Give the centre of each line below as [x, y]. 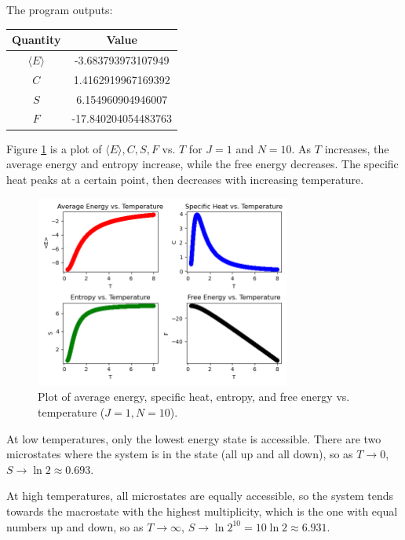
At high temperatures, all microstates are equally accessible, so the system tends [200, 496]
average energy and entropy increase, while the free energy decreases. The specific [202, 164]
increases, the [357, 148]
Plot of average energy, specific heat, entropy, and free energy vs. [194, 397]
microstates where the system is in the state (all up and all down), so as [180, 454]
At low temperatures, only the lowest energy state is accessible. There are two [194, 438]
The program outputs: [60, 9]
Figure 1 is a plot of [54, 148]
